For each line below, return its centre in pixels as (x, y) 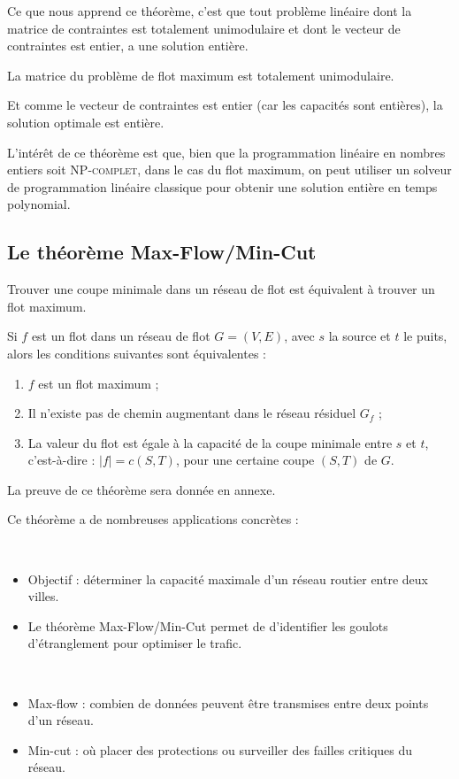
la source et (360, 336)
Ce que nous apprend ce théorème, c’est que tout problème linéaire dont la (210, 11)
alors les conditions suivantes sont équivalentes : (137, 353)
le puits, (425, 336)
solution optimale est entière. (86, 122)
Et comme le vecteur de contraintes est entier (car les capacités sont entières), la (225, 105)
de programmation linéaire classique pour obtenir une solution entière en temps (222, 186)
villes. (43, 596)
